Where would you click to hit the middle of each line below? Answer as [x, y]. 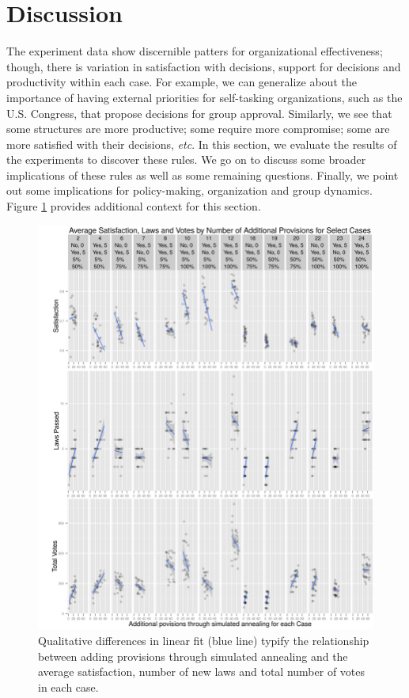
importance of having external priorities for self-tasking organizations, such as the [204, 97]
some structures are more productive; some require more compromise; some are [198, 129]
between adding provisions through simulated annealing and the [193, 656]
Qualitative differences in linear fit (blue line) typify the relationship [204, 641]
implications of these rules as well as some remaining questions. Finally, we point [203, 174]
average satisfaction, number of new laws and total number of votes [202, 671]
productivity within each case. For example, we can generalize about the [182, 82]
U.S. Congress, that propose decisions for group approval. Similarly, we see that [199, 113]
